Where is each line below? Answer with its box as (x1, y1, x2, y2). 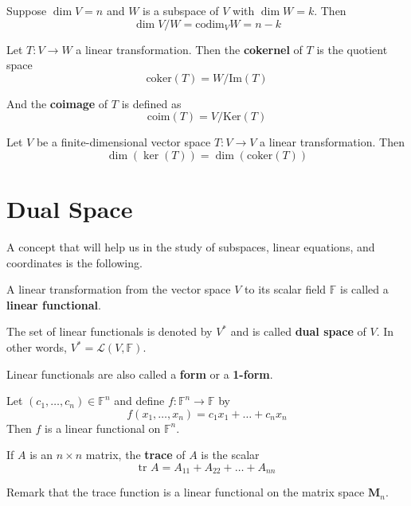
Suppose (6, 2, 47, 18)
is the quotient (316, 41, 388, 57)
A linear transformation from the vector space (6, 281, 231, 298)
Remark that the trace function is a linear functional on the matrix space (6, 484, 365, 500)
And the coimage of (6, 95, 108, 111)
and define (114, 392, 165, 409)
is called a (339, 281, 389, 298)
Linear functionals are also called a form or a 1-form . (6, 365, 273, 382)
